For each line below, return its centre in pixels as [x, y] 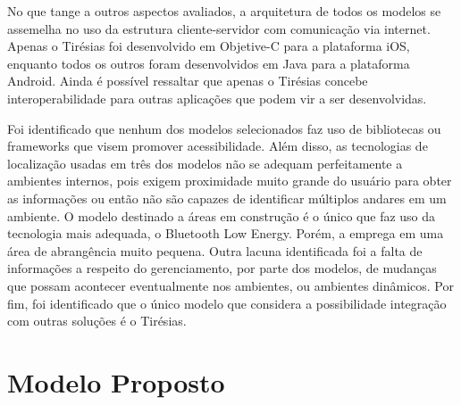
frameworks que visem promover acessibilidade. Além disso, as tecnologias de [218, 146]
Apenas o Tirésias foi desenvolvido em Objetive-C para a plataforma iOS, [209, 46]
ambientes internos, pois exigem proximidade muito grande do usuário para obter [230, 181]
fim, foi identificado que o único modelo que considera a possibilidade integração [227, 303]
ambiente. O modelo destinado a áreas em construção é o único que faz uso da [222, 215]
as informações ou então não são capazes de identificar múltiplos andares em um [227, 198]
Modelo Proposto [116, 381]
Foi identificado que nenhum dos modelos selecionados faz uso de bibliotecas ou [224, 128]
